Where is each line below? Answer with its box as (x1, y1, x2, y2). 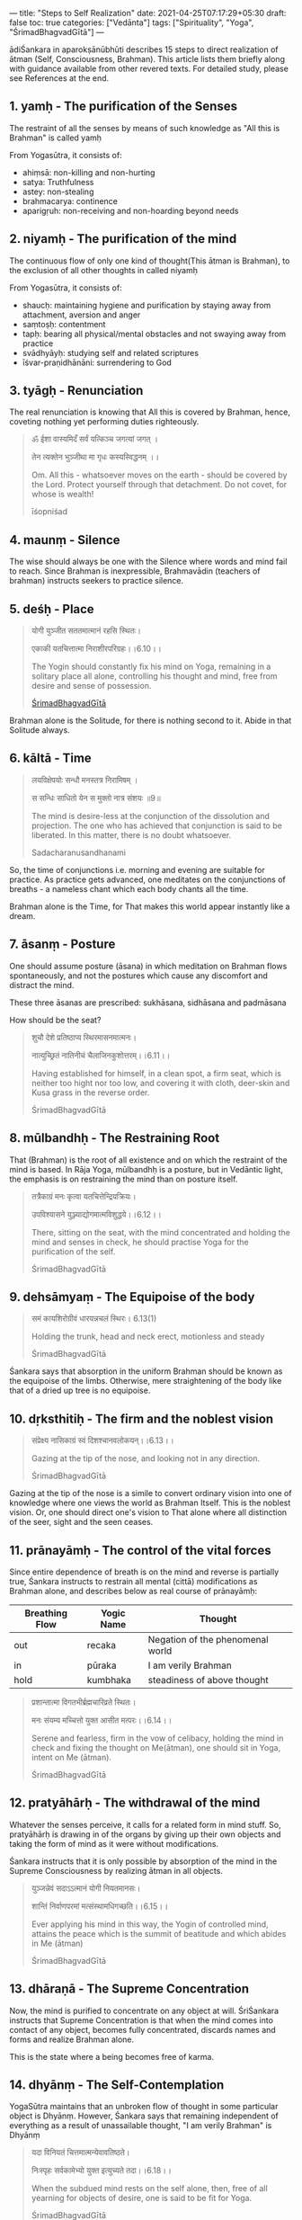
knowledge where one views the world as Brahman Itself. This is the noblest (9, 1497, 291, 1509)
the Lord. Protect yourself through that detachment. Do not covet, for (31, 479, 288, 490)
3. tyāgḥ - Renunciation (9, 383, 144, 398)
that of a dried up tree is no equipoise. (9, 1385, 151, 1396)
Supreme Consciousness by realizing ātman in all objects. (9, 1865, 223, 1876)
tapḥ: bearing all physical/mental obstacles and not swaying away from (22, 328, 287, 339)
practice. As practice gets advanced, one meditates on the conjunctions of (9, 874, 286, 885)
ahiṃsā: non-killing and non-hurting (22, 166, 155, 178)
